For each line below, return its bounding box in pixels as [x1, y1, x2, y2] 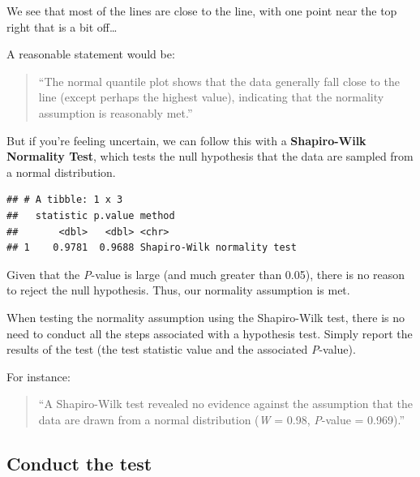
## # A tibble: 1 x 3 [6, 194, 123, 206]
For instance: [6, 367, 71, 385]
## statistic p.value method [6, 209, 175, 221]
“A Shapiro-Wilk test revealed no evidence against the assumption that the [38, 395, 414, 412]
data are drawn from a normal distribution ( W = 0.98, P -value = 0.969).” [38, 410, 405, 428]
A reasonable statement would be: [6, 45, 175, 62]
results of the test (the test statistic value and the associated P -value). [6, 341, 356, 358]
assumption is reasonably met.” [38, 104, 193, 121]
